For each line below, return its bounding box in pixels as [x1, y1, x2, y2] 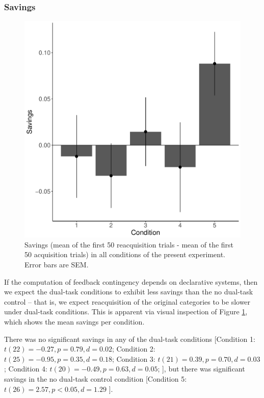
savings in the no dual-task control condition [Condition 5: [4, 373, 187, 384]
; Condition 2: [112, 343, 155, 354]
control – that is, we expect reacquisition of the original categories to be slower [4, 296, 251, 307]
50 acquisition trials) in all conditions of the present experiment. [24, 249, 226, 260]
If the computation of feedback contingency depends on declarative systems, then [4, 276, 258, 287]
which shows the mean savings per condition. [4, 316, 145, 327]
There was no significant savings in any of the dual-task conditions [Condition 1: [4, 333, 255, 344]
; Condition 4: [4, 363, 47, 374]
